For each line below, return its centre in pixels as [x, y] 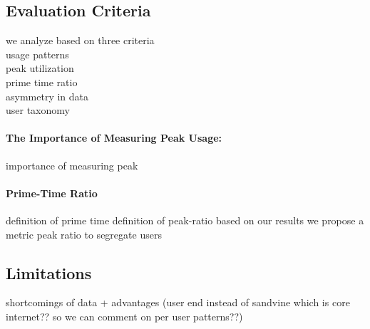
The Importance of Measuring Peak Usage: [114, 138]
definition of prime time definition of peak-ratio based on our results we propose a [185, 220]
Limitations [49, 272]
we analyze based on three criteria [80, 40]
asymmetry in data [47, 96]
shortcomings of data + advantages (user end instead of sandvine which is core [178, 302]
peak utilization [40, 68]
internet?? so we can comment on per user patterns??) [124, 316]
